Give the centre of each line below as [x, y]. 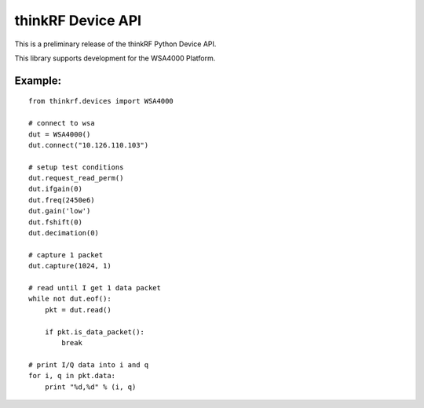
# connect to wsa [62, 123]
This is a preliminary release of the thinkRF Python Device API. [115, 44]
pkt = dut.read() [78, 310]
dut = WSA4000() [60, 134]
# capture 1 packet [66, 255]
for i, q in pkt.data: [72, 376]
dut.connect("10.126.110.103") [89, 145]
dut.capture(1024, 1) [70, 266]
